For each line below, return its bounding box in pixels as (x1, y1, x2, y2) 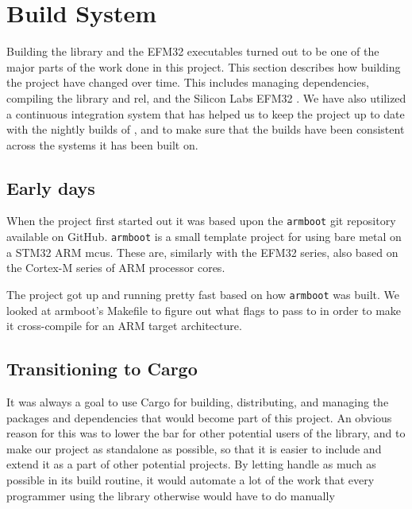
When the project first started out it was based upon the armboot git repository (6, 212, 396, 229)
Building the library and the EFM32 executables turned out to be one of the (6, 43, 379, 60)
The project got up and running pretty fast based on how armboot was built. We (6, 286, 400, 302)
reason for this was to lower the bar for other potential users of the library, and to (6, 425, 406, 441)
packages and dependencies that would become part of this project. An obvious (6, 409, 392, 425)
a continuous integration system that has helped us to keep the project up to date (6, 105, 405, 122)
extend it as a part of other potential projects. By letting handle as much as (6, 456, 376, 472)
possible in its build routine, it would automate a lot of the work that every (6, 472, 375, 488)
